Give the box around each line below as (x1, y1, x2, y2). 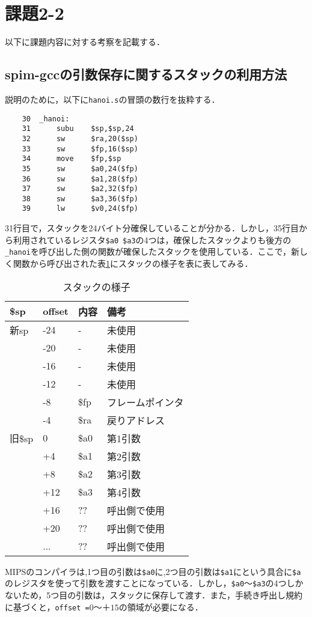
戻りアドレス (107, 413, 165, 427)
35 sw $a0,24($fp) (22, 164, 138, 173)
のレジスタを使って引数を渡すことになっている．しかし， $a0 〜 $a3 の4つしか (5, 577, 304, 589)
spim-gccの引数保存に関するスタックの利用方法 (5, 65, 287, 84)
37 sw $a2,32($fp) (22, 184, 138, 193)
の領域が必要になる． (118, 600, 203, 613)
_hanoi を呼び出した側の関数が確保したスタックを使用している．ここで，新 (5, 245, 299, 258)
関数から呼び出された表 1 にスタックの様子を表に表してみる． (13, 257, 253, 270)
